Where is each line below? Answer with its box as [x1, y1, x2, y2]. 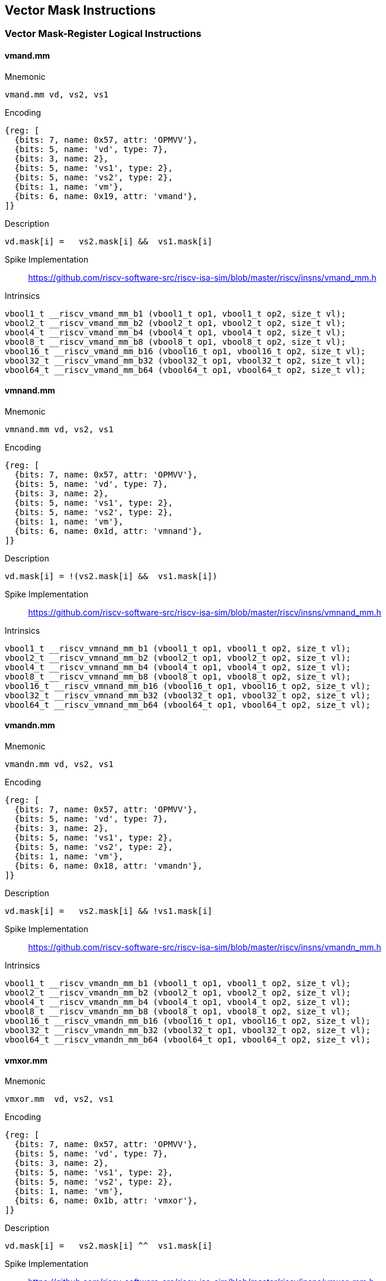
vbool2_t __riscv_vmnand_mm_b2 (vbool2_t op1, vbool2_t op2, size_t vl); [5, 653, 351, 663]
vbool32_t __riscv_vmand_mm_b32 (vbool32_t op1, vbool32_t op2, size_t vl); [5, 355, 366, 365]
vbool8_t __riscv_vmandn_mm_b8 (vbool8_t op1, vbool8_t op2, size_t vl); [5, 1007, 351, 1017]
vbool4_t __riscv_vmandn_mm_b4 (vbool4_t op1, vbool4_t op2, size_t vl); [5, 997, 351, 1007]
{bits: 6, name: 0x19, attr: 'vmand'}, [14, 191, 198, 201]
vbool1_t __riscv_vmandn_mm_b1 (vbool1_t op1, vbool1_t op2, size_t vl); [5, 979, 351, 989]
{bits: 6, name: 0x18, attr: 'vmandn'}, [14, 861, 203, 871]
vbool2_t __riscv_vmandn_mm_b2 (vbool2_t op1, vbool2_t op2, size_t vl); [5, 988, 351, 998]
